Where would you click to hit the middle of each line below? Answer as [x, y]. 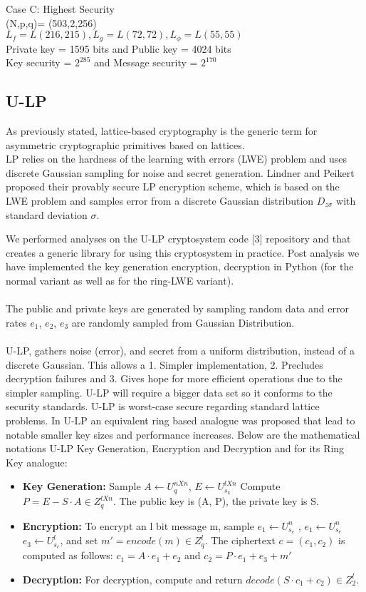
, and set [79, 540]
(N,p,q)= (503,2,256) [51, 22]
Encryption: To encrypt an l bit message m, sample [138, 525]
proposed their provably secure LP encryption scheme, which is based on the [173, 187]
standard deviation [47, 214]
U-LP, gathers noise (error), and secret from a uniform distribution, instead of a [180, 350]
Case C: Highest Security [61, 9]
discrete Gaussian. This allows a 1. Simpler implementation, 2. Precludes [164, 364]
